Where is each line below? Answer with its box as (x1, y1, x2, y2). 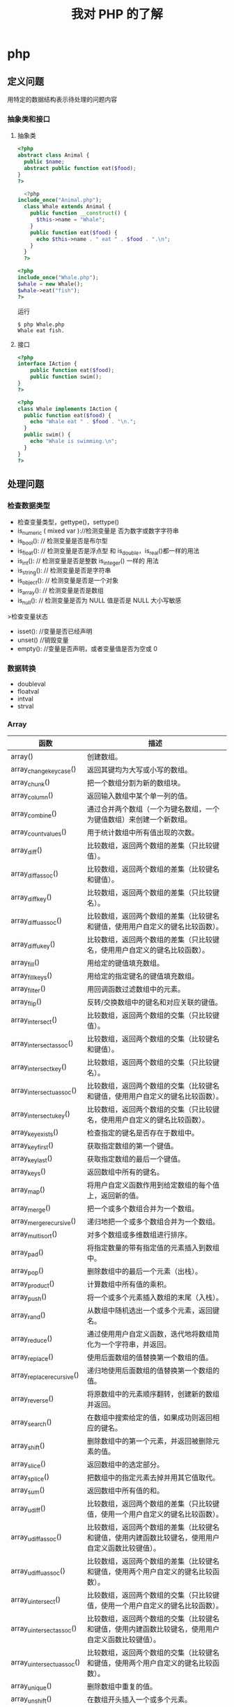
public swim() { (24, 431, 71, 439)
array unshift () (10, 1694, 52, 1705)
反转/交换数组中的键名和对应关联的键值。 (86, 997, 223, 1007)
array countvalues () (10, 827, 68, 838)
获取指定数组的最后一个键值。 (86, 1154, 185, 1164)
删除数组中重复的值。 (86, 1682, 157, 1692)
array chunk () (10, 777, 51, 788)
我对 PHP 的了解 (70, 6, 164, 22)
